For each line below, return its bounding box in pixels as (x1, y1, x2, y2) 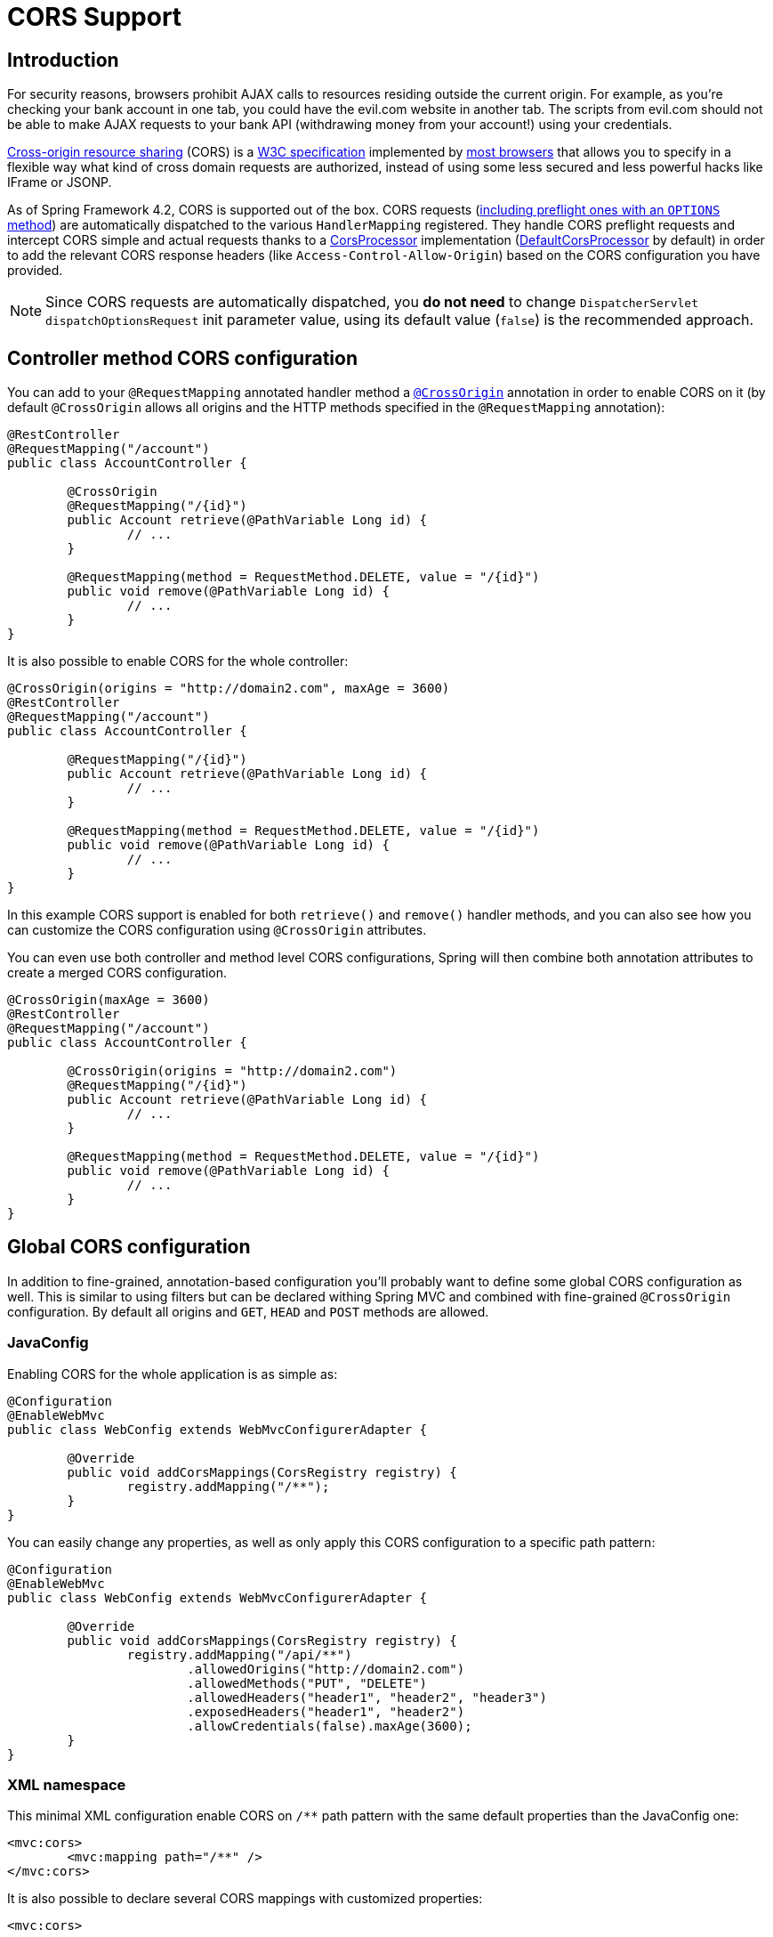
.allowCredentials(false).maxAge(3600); (187, 1718, 472, 1733)
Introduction (7, 48, 119, 71)
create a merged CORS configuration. (7, 965, 228, 981)
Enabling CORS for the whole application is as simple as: (7, 1366, 338, 1382)
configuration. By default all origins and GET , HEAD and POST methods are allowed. (7, 1303, 489, 1319)
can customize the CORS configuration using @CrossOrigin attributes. (7, 922, 427, 938)
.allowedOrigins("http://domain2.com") (187, 1661, 465, 1676)
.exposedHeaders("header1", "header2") (187, 1704, 465, 1719)
